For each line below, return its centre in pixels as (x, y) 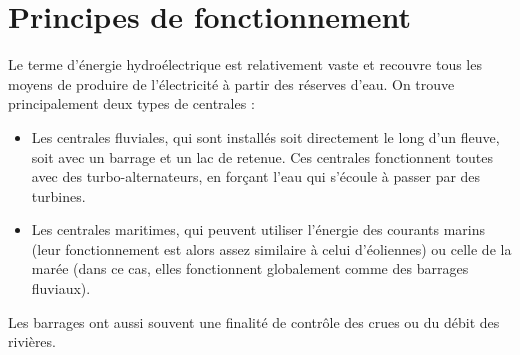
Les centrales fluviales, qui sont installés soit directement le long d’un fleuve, (265, 136)
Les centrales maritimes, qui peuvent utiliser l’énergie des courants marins (258, 229)
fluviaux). (61, 288)
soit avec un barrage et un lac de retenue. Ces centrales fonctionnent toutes (262, 156)
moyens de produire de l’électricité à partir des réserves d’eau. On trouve (231, 83)
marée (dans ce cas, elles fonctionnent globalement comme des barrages (250, 268)
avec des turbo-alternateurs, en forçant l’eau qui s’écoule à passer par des (256, 176)
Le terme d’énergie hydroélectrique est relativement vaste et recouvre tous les (245, 64)
